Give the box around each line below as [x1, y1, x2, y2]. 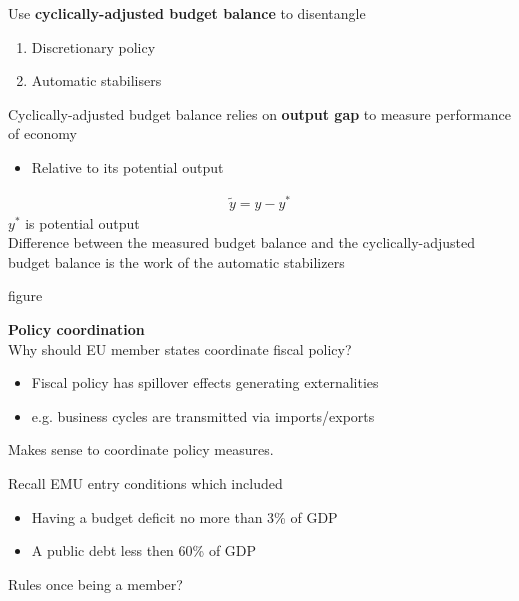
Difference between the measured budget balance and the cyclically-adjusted [8, 232, 476, 253]
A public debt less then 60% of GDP [31, 540, 257, 561]
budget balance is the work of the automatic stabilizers [8, 251, 345, 272]
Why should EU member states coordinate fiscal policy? [8, 338, 352, 359]
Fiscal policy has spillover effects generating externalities [31, 372, 379, 393]
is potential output [25, 212, 140, 233]
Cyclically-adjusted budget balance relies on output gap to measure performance [8, 103, 512, 124]
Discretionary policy [31, 36, 156, 57]
